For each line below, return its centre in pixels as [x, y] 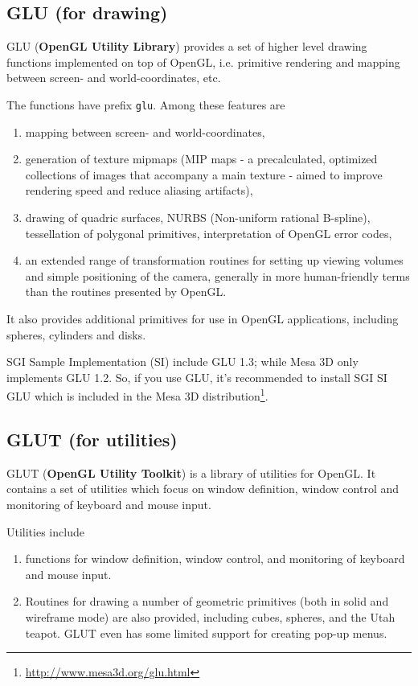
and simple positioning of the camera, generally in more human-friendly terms [217, 275]
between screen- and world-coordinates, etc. [114, 78]
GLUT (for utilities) [92, 439]
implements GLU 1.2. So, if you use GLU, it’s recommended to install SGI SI [197, 377]
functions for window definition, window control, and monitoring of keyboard [215, 559]
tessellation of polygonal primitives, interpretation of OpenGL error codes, [209, 233]
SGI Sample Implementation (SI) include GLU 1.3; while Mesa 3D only [182, 361]
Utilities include [45, 531]
